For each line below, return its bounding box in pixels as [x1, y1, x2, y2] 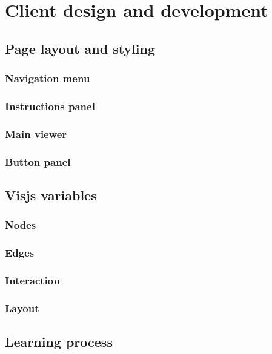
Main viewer [5, 126, 67, 141]
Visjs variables [5, 185, 97, 204]
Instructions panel [5, 98, 95, 113]
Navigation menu [5, 71, 90, 86]
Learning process [5, 332, 113, 351]
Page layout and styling [5, 39, 156, 57]
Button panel [5, 154, 71, 169]
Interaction [5, 272, 60, 287]
